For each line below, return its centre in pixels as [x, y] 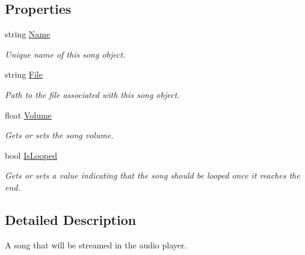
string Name [28, 34]
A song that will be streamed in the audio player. [96, 244]
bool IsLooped [31, 155]
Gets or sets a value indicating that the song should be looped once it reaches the [152, 175]
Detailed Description [71, 219]
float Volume [28, 115]
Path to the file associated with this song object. [92, 94]
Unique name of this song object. [65, 54]
